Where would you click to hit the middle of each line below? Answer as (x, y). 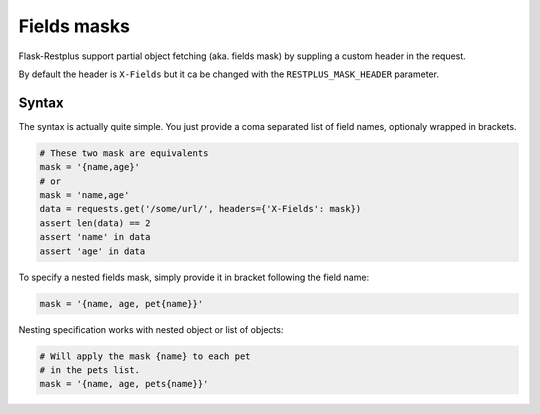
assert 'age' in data (92, 251)
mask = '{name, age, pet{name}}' (121, 303)
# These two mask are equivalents (124, 153)
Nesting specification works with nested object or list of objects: (151, 329)
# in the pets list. (89, 369)
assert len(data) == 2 (95, 223)
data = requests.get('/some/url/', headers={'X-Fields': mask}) (200, 209)
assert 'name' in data (95, 237)
